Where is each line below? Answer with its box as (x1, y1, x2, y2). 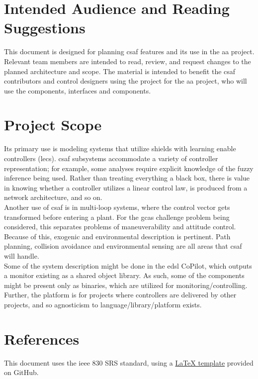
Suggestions (4, 17, 86, 38)
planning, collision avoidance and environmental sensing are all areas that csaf (4, 241, 242, 251)
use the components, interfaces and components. (4, 85, 151, 95)
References (4, 328, 80, 349)
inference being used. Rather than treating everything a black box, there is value (4, 173, 250, 183)
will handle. (4, 250, 39, 261)
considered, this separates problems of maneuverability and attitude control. (4, 221, 236, 232)
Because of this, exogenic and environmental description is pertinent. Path (4, 231, 231, 241)
